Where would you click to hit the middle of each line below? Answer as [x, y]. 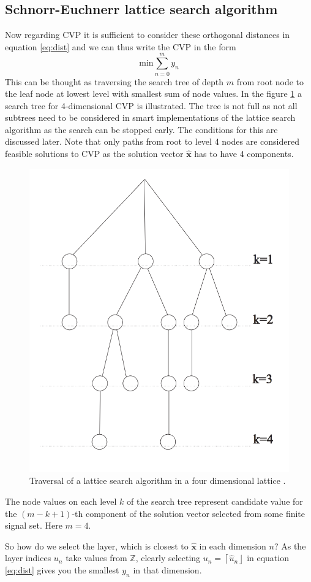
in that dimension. [167, 570]
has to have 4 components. [244, 154]
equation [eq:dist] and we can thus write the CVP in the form [121, 46]
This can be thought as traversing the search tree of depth [114, 81]
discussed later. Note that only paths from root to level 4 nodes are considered [152, 141]
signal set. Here [34, 525]
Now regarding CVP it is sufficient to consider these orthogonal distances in [148, 35]
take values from [96, 558]
